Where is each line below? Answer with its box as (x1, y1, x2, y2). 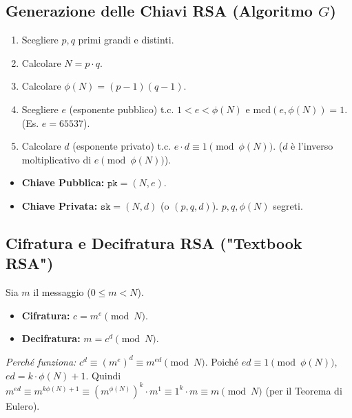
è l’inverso (291, 139, 333, 153)
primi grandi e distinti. (78, 32, 174, 47)
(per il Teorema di (265, 383, 342, 397)
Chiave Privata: (21, 198, 98, 212)
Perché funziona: (6, 354, 76, 368)
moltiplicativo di (21, 152, 92, 166)
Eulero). (6, 398, 40, 412)
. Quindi (85, 368, 121, 382)
